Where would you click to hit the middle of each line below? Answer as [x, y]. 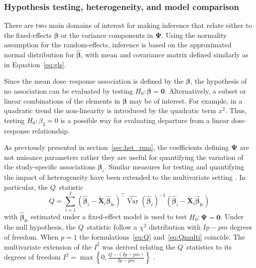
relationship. [51, 130]
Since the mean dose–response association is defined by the [94, 81]
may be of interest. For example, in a [186, 100]
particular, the [26, 187]
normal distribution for [39, 55]
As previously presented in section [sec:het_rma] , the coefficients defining [117, 147]
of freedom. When [31, 237]
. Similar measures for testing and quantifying [174, 167]
